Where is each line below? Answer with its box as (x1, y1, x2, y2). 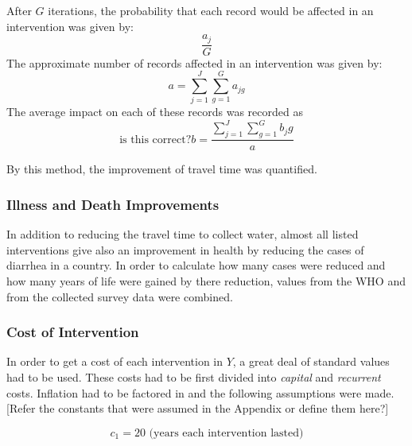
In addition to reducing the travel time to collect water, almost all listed (6, 226, 359, 242)
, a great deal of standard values (232, 353, 390, 370)
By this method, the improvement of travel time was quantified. (6, 161, 317, 177)
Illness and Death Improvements (6, 194, 220, 214)
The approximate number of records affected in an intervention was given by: (6, 54, 383, 71)
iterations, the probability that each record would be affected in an (48, 2, 374, 18)
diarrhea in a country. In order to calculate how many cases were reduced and (6, 257, 386, 273)
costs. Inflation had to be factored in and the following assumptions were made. (6, 384, 395, 401)
